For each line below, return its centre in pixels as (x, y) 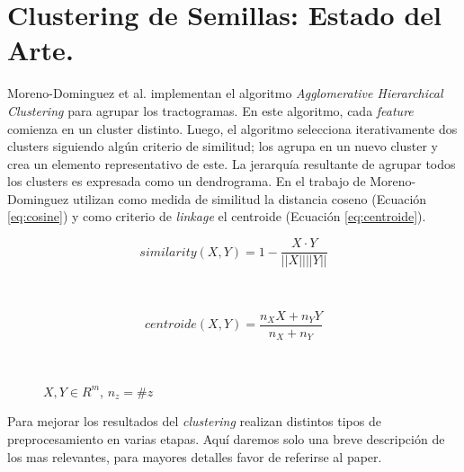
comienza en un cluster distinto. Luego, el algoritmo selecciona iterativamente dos (232, 128)
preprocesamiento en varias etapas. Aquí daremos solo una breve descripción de (226, 439)
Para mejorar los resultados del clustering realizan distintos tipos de (194, 421)
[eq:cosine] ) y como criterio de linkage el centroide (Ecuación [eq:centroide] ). (217, 216)
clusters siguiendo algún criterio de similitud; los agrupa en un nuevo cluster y (223, 146)
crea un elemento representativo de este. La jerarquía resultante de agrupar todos (232, 163)
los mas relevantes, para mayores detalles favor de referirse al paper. (195, 456)
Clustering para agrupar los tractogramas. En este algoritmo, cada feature (210, 110)
